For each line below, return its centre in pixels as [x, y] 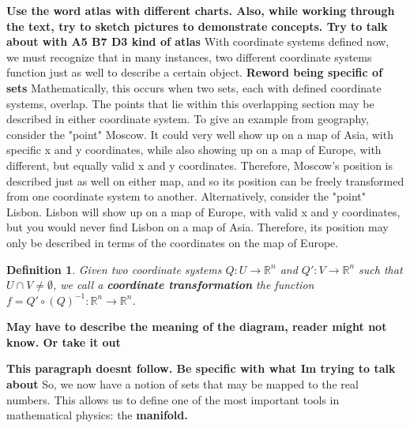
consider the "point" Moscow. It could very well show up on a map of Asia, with [200, 134]
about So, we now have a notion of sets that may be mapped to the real [182, 384]
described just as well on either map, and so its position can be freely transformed [205, 180]
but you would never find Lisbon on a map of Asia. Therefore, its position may [197, 227]
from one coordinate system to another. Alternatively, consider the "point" [186, 196]
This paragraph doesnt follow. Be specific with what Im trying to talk [201, 368]
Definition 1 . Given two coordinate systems [114, 269]
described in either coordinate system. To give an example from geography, [188, 119]
